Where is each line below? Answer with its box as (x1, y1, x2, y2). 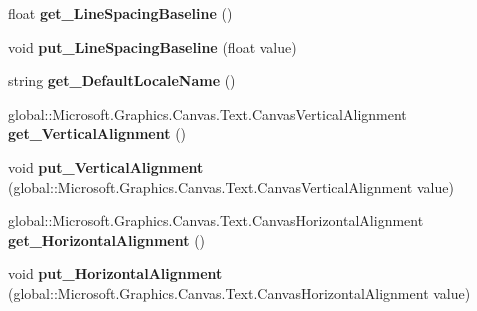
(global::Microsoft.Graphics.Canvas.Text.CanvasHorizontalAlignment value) (8, 282, 471, 303)
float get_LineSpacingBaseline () (8, 3, 233, 23)
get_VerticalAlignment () (8, 123, 187, 144)
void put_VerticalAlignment (8, 156, 204, 177)
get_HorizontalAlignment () (8, 229, 206, 250)
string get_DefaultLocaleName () (8, 70, 236, 91)
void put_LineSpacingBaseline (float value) (8, 36, 297, 57)
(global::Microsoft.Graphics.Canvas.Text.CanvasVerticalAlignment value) (8, 176, 454, 197)
